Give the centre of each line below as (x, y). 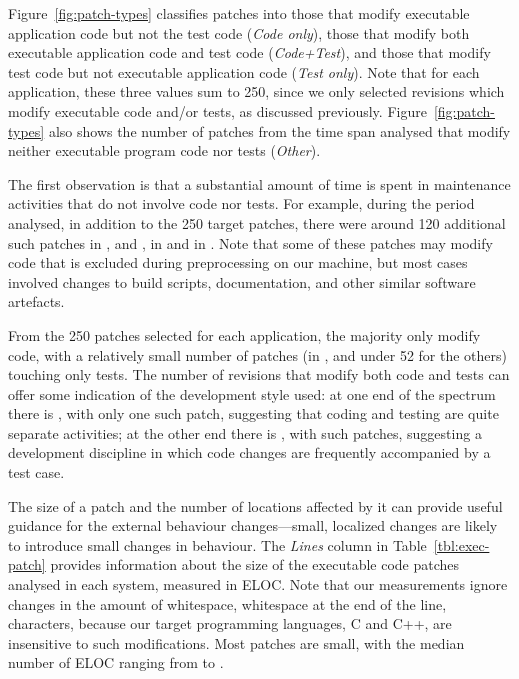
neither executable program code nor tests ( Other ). (164, 150)
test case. (36, 472)
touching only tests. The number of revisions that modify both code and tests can (259, 374)
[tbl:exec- (461, 544)
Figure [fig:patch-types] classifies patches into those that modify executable (239, 13)
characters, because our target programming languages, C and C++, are (230, 623)
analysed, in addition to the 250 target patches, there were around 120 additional (257, 222)
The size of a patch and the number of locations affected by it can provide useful (255, 505)
